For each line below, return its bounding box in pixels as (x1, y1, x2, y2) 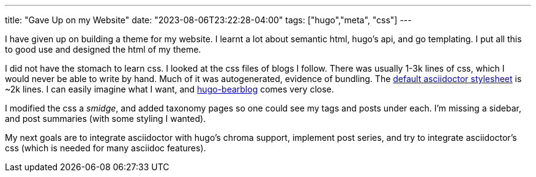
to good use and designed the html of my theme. (5, 44, 201, 55)
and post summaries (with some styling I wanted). (5, 113, 206, 124)
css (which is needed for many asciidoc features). (5, 143, 206, 153)
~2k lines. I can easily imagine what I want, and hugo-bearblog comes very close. (5, 84, 334, 94)
